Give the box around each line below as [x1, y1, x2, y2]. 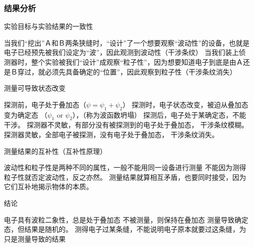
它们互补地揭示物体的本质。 [4, 181, 93, 192]
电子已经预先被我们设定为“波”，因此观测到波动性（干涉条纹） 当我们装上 [4, 47, 239, 57]
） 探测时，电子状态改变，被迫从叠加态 [122, 99, 249, 109]
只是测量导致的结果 [4, 233, 66, 244]
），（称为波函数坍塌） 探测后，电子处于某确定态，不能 [72, 109, 246, 120]
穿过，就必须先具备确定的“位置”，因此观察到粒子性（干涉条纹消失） [17, 66, 237, 76]
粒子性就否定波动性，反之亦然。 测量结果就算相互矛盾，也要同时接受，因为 [4, 172, 246, 182]
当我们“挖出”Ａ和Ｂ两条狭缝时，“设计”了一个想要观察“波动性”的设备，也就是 [4, 37, 250, 48]
